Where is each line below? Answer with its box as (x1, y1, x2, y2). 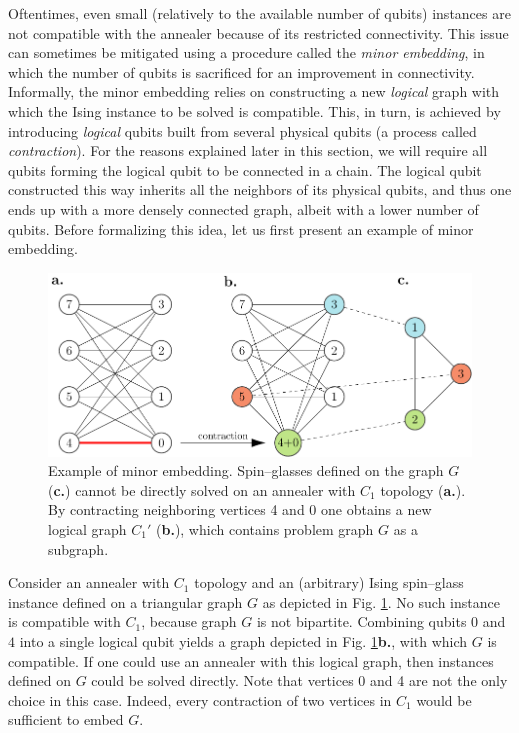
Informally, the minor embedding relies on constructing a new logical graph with (8, 81, 500, 102)
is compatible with (8, 611, 121, 632)
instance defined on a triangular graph (8, 591, 243, 612)
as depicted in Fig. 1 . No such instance (262, 591, 500, 612)
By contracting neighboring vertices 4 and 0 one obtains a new (48, 499, 432, 520)
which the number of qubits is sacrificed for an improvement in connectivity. (8, 61, 475, 82)
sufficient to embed (8, 709, 124, 730)
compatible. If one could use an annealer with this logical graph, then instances (8, 650, 494, 671)
